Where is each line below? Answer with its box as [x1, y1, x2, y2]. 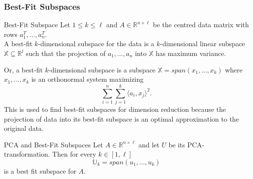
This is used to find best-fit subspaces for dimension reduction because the [4, 104, 226, 114]
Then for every [52, 149, 96, 159]
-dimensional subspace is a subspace [48, 64, 156, 74]
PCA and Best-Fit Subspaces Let [4, 139, 103, 149]
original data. [4, 123, 44, 133]
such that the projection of [26, 48, 106, 58]
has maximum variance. [155, 48, 226, 58]
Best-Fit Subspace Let [4, 19, 71, 30]
